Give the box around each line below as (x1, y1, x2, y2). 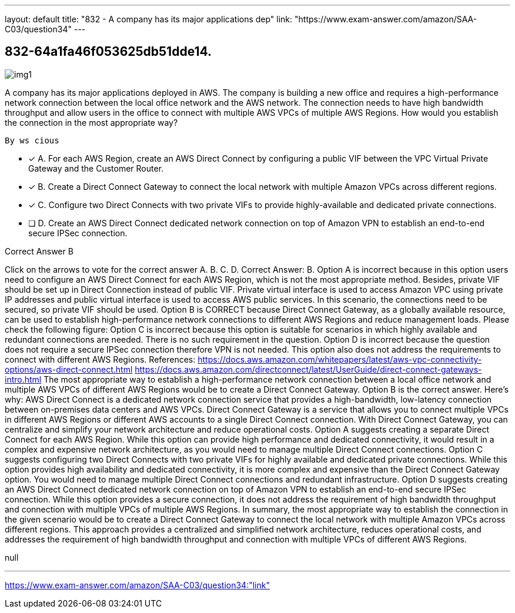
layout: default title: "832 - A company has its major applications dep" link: (5, 14, 293, 24)
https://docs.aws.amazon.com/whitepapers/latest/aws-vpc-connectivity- (198, 354, 482, 364)
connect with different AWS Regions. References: (5, 354, 196, 364)
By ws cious (5, 135, 59, 145)
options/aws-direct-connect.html (5, 364, 133, 374)
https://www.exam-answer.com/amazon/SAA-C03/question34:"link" (5, 579, 270, 590)
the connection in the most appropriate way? (5, 117, 178, 128)
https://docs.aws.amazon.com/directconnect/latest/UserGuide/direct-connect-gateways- (135, 364, 482, 374)
